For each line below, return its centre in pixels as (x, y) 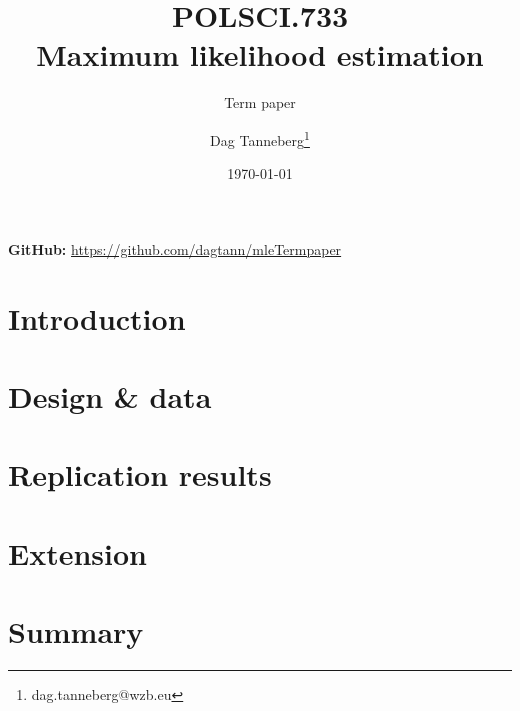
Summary (76, 631)
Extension (77, 552)
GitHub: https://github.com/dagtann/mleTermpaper (175, 248)
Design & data (110, 395)
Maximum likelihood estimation (260, 54)
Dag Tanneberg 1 (260, 138)
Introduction (97, 317)
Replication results (140, 474)
